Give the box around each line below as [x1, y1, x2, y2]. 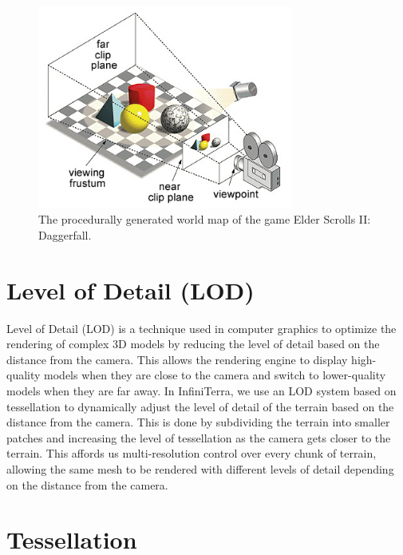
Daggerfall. [38, 226, 92, 243]
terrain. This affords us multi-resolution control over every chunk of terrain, [6, 445, 377, 462]
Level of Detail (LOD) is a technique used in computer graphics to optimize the [6, 319, 397, 336]
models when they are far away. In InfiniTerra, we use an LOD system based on [6, 383, 397, 399]
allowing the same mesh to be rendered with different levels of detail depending [6, 461, 394, 478]
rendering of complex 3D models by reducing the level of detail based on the [6, 335, 380, 352]
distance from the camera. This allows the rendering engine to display [6, 351, 348, 367]
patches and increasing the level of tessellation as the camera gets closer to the [6, 429, 391, 446]
